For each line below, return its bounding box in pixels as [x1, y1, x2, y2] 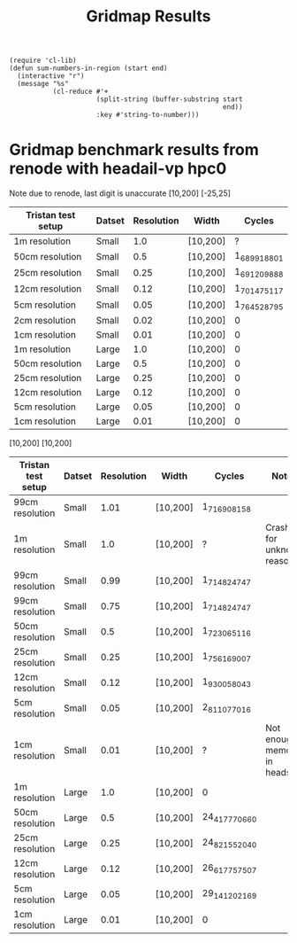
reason [264, 554, 294, 566]
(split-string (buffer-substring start [95, 95, 243, 104]
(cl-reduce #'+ [52, 87, 109, 97]
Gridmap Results [86, 6, 211, 27]
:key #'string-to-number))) [95, 111, 200, 120]
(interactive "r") [17, 72, 86, 81]
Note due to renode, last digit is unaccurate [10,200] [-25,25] [9, 188, 232, 199]
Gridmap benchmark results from [9, 140, 259, 160]
